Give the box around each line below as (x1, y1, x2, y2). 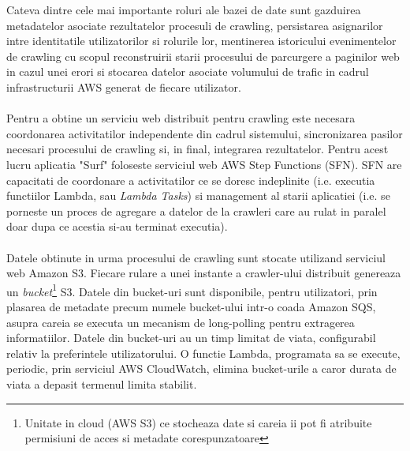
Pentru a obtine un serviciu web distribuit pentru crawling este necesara (6, 110, 356, 126)
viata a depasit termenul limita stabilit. (6, 375, 197, 392)
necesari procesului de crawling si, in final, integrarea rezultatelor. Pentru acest (6, 141, 389, 157)
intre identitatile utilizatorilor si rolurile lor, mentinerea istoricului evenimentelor (6, 32, 397, 49)
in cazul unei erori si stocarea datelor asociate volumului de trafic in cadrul (6, 63, 369, 80)
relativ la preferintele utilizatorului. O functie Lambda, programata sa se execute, (6, 344, 401, 361)
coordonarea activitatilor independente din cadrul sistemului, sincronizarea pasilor (6, 125, 403, 141)
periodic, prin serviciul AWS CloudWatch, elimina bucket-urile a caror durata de (6, 360, 397, 377)
